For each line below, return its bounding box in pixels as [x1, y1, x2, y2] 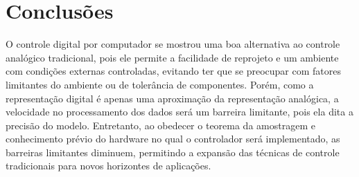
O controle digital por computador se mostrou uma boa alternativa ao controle [6, 37, 340, 51]
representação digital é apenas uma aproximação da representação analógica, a [6, 91, 339, 105]
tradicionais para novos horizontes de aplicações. [6, 158, 211, 173]
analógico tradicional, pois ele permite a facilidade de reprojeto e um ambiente [6, 50, 339, 64]
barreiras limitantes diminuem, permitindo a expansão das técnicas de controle [6, 145, 340, 159]
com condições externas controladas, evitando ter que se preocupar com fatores [6, 64, 341, 78]
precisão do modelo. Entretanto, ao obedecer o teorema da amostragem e [6, 118, 315, 132]
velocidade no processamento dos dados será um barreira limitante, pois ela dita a [6, 104, 353, 119]
